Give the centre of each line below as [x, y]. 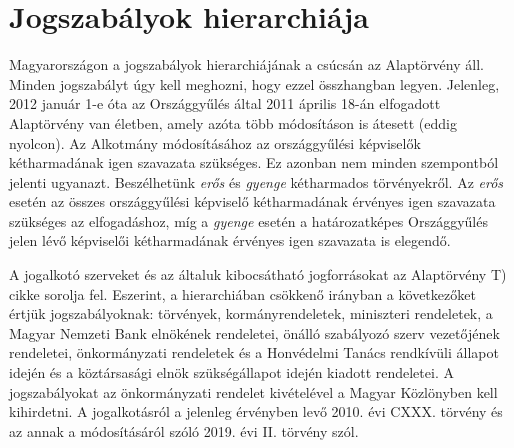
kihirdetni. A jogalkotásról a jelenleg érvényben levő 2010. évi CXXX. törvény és [256, 411]
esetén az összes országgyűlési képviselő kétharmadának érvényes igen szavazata [252, 201]
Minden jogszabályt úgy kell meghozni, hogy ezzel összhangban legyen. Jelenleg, [254, 83]
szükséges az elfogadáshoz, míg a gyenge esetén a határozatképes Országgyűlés [248, 220]
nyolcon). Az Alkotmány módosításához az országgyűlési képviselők [215, 142]
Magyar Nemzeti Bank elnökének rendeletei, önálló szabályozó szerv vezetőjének [254, 332]
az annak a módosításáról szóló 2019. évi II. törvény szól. [184, 430]
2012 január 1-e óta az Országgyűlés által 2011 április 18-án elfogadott [225, 103]
